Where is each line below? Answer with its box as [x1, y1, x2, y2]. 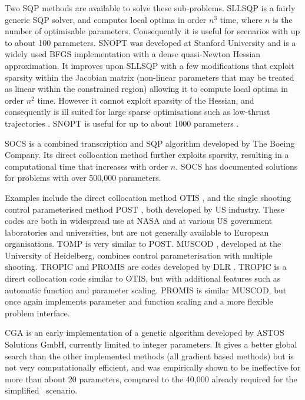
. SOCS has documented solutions [175, 160, 298, 172]
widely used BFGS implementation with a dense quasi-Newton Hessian [5, 48, 261, 60]
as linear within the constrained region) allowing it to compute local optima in [5, 82, 288, 95]
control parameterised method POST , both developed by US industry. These [5, 203, 284, 215]
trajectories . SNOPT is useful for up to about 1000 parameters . [5, 117, 239, 129]
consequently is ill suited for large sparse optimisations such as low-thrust [5, 105, 270, 118]
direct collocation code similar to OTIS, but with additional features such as [5, 272, 281, 285]
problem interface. [5, 306, 70, 319]
